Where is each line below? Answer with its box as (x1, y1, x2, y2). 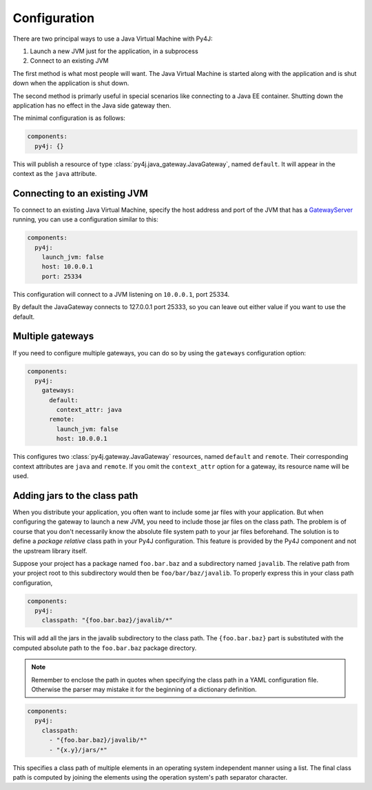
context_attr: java (56, 406, 122, 414)
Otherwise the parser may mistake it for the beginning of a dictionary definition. (31, 685, 258, 693)
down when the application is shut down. (12, 79, 130, 88)
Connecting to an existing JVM (12, 187, 148, 199)
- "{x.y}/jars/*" (49, 746, 108, 753)
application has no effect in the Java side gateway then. (12, 101, 172, 110)
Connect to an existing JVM (30, 57, 110, 65)
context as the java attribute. (12, 170, 97, 178)
